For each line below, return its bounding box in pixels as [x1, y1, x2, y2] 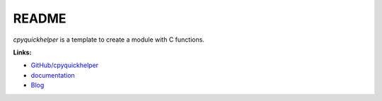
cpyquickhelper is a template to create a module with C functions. [13, 35, 205, 44]
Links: [13, 48, 32, 57]
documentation [30, 71, 76, 79]
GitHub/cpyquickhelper [30, 61, 99, 70]
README [13, 11, 66, 26]
